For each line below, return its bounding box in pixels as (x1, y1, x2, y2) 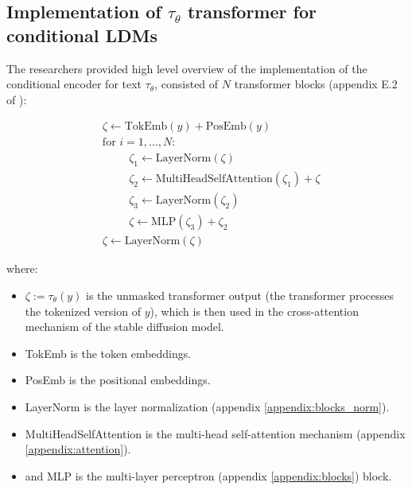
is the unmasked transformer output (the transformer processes (86, 286, 394, 303)
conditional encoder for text (6, 76, 142, 92)
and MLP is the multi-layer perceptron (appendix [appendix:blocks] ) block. (25, 467, 392, 484)
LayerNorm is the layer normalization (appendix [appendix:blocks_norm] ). (25, 398, 390, 414)
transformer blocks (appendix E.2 (234, 76, 398, 92)
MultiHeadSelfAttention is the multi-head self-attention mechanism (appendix (25, 425, 406, 441)
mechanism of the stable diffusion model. (25, 318, 224, 335)
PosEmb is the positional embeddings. (25, 371, 211, 388)
